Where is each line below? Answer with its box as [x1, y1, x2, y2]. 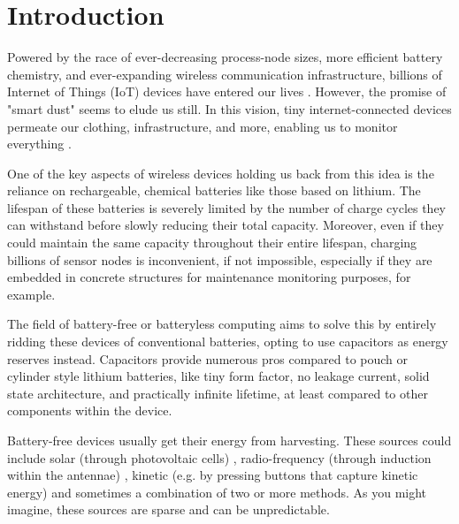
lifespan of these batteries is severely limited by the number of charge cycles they [7, 198, 447, 216]
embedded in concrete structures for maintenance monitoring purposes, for [7, 268, 411, 286]
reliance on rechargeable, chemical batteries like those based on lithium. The [7, 181, 421, 200]
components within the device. [7, 401, 172, 420]
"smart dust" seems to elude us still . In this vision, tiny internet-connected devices [7, 99, 452, 118]
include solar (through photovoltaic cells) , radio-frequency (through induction [7, 448, 432, 467]
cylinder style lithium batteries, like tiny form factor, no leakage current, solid [7, 367, 430, 385]
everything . [7, 134, 72, 153]
